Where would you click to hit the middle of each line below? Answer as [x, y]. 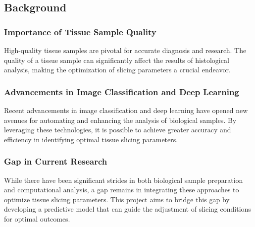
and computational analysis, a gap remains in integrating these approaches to [122, 190]
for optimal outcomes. [37, 218]
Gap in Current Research [56, 161]
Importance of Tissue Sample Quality [80, 31]
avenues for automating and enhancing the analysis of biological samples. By [120, 120]
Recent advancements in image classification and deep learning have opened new [126, 110]
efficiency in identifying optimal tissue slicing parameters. [91, 139]
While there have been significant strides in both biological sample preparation [124, 180]
